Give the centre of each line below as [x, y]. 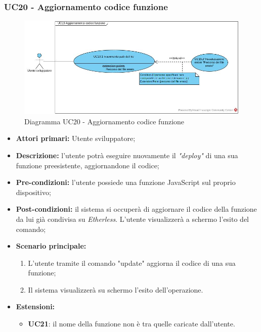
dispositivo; [33, 192]
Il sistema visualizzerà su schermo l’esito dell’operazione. [116, 289]
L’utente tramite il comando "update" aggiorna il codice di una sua [132, 263]
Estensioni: [35, 306]
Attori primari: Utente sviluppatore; [76, 138]
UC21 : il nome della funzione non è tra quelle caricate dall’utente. [132, 324]
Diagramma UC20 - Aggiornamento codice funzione [104, 121]
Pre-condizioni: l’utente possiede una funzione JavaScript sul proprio [126, 182]
